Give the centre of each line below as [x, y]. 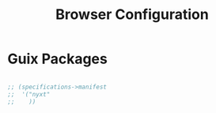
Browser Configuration [132, 15]
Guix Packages [57, 59]
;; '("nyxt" [29, 94]
